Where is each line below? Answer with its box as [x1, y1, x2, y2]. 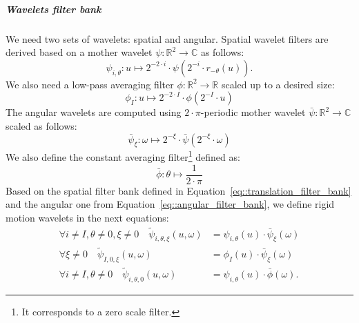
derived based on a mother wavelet [6, 45, 153, 59]
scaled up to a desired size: [221, 77, 335, 91]
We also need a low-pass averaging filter [6, 77, 174, 91]
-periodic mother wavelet [200, 105, 306, 119]
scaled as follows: [6, 118, 77, 133]
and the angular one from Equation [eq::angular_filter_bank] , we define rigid [6, 197, 335, 211]
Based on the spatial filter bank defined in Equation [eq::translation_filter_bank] [6, 183, 351, 197]
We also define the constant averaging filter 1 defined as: [6, 148, 240, 164]
